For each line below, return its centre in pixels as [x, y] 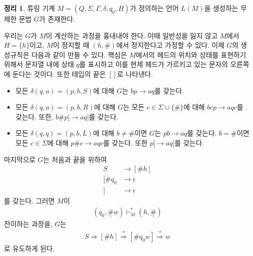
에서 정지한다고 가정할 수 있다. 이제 [170, 45]
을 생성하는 [221, 8]
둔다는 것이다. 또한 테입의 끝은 [59, 73]
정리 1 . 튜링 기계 [29, 8]
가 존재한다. [57, 19]
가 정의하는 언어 [154, 8]
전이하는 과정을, [28, 224]
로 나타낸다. [135, 73]
